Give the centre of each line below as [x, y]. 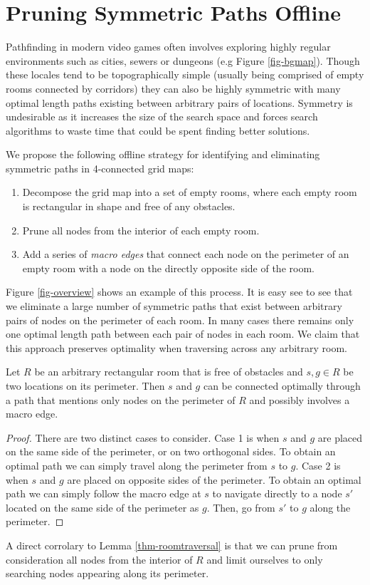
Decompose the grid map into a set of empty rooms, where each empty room [190, 192]
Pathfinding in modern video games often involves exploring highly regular [168, 47]
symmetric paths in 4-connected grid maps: [100, 168]
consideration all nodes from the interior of [99, 559]
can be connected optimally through [282, 385]
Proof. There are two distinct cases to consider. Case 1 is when [143, 437]
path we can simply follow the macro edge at [104, 493]
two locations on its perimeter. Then [85, 385]
